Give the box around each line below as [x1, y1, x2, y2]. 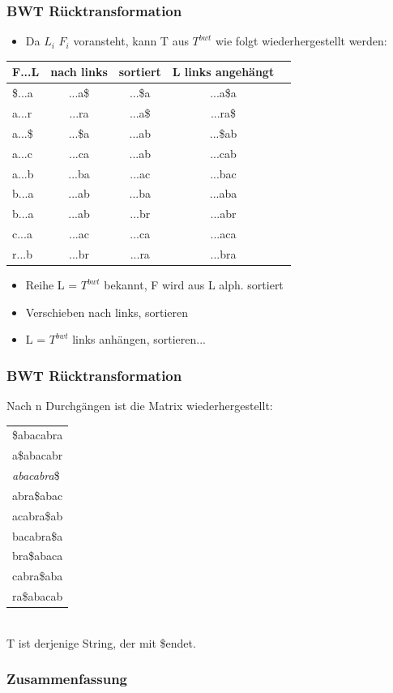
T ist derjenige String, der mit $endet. [6, 634, 196, 651]
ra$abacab [12, 588, 63, 605]
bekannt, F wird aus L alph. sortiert [104, 276, 284, 293]
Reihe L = [25, 276, 78, 293]
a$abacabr [12, 447, 63, 464]
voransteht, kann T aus [73, 32, 189, 49]
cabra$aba [12, 567, 63, 584]
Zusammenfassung [6, 669, 128, 689]
